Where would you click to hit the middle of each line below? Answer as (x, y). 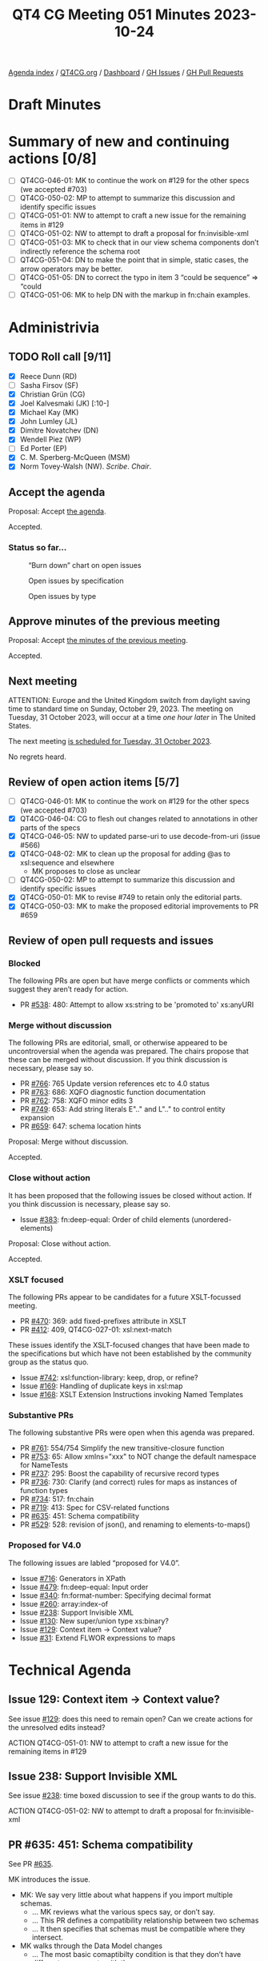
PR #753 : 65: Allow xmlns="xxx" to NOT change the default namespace (138, 1456)
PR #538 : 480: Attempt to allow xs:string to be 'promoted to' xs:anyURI (137, 1004)
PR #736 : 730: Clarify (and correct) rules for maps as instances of (128, 1482)
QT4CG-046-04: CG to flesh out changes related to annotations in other (139, 819)
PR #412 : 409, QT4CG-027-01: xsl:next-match (96, 1330)
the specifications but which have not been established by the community (130, 1354)
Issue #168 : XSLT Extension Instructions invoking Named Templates (132, 1395)
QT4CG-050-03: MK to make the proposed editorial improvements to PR (139, 906)
